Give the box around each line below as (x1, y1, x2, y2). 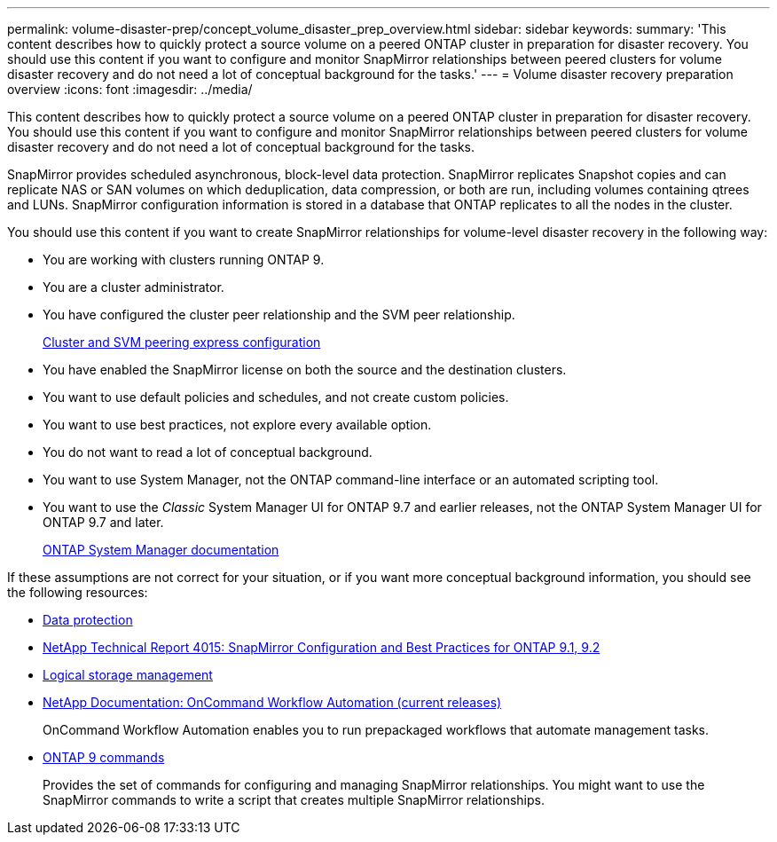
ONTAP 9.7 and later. (43, 515, 164, 530)
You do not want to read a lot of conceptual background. (43, 445, 373, 460)
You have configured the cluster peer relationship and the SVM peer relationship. (43, 307, 515, 322)
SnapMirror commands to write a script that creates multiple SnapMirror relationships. (43, 792, 545, 807)
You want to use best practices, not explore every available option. (43, 417, 432, 432)
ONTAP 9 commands (43, 750, 165, 765)
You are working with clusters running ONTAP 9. (43, 252, 325, 267)
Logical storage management (43, 667, 213, 682)
